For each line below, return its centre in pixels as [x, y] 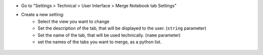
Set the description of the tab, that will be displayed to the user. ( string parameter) [122, 28]
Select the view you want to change [74, 21]
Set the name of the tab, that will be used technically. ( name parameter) [109, 35]
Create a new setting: [43, 15]
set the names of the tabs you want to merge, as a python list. [100, 42]
